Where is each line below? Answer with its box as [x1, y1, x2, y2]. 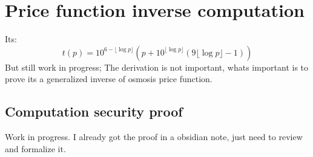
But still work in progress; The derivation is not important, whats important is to [5, 60, 309, 73]
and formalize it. [5, 142, 66, 155]
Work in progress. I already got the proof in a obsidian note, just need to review [5, 130, 303, 143]
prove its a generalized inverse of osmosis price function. [5, 72, 213, 85]
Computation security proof [5, 102, 183, 121]
